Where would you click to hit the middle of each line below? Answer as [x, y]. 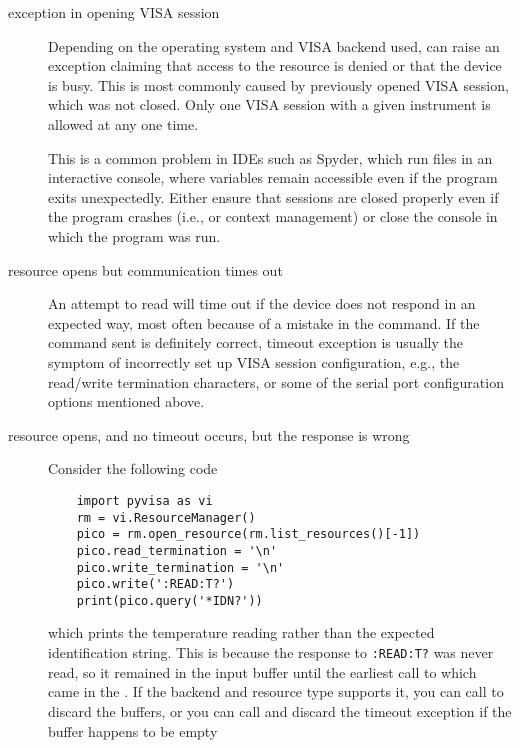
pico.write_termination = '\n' [180, 567]
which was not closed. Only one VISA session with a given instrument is [269, 104]
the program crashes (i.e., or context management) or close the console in [273, 216]
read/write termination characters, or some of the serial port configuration [276, 381]
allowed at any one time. [123, 123]
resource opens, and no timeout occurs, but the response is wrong [209, 434]
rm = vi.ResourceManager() [166, 517]
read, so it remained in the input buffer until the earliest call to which [262, 671]
